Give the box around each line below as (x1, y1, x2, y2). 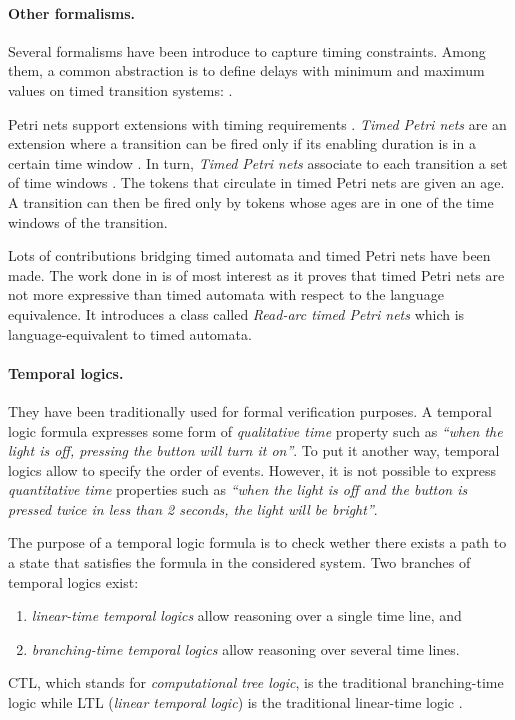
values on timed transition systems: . (8, 79, 233, 100)
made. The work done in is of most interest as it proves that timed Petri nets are (8, 264, 505, 285)
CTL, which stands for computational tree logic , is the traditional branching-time (8, 672, 504, 693)
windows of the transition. (8, 211, 168, 232)
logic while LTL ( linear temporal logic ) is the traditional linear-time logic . (8, 692, 463, 713)
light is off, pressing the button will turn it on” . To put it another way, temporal (8, 440, 500, 461)
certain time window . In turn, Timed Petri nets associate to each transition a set (8, 152, 508, 173)
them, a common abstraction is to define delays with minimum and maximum (8, 60, 485, 81)
